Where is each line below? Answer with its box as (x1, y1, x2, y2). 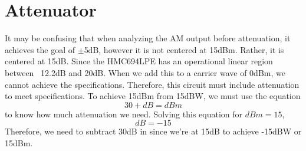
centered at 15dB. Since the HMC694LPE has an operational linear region (5, 55, 273, 67)
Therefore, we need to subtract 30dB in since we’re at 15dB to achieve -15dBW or (5, 125, 302, 137)
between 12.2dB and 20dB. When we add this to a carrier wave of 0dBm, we (5, 66, 285, 78)
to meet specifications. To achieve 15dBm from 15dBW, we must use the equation (5, 90, 301, 102)
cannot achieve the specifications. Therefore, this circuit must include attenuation (5, 78, 300, 90)
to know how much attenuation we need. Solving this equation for (5, 107, 243, 120)
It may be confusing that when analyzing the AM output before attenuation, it (5, 32, 291, 44)
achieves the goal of (5, 43, 75, 55)
